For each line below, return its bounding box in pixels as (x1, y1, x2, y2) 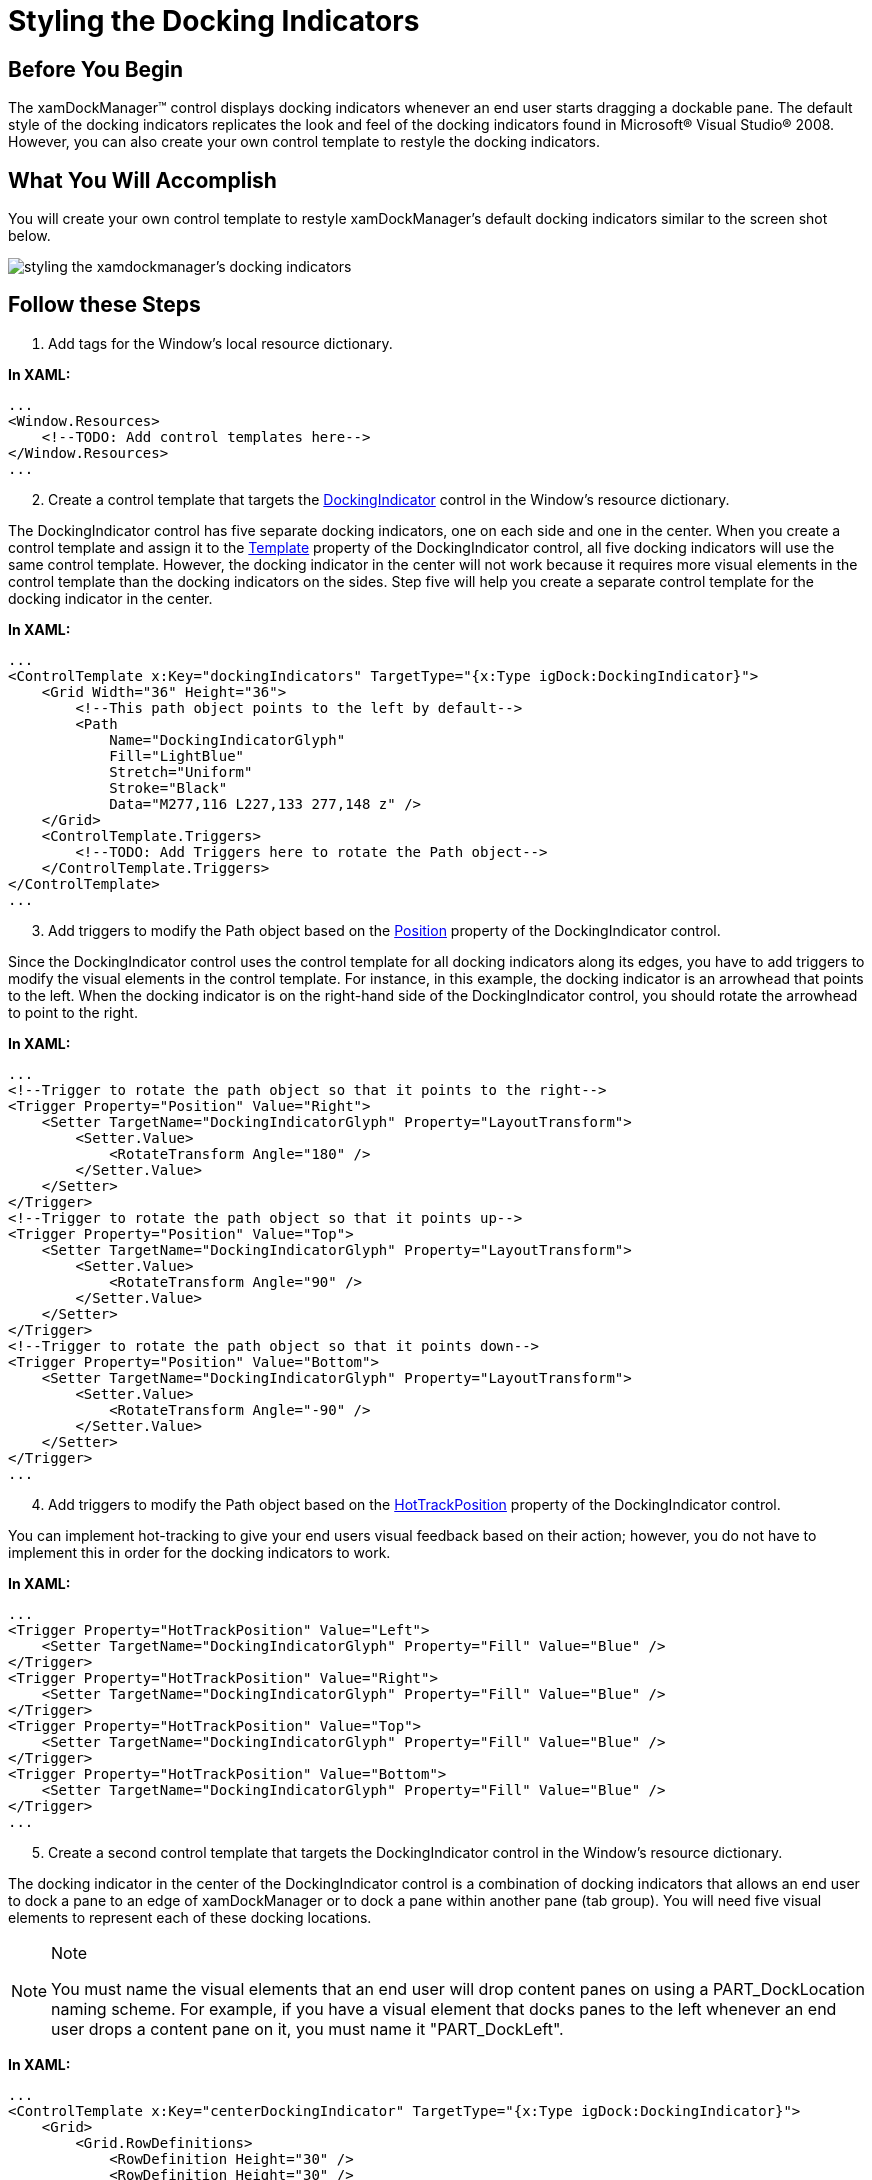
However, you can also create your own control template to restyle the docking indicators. (8, 133, 600, 151)
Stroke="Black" (109, 779, 228, 796)
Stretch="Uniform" (109, 763, 253, 780)
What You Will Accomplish (8, 167, 277, 193)
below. (8, 227, 51, 245)
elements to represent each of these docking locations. (8, 1908, 372, 1926)
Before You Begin (8, 56, 184, 82)
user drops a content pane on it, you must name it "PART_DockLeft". (51, 2018, 564, 2039)
